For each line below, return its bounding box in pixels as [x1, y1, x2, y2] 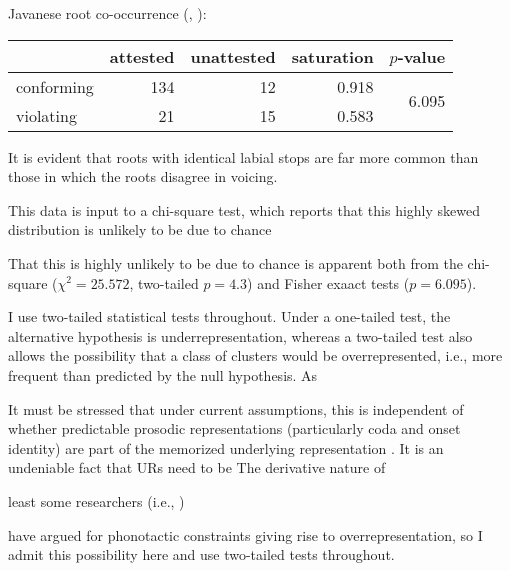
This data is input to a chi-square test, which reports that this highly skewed [8, 199, 480, 220]
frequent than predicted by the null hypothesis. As [8, 364, 318, 385]
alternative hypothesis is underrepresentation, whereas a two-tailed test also [8, 325, 473, 346]
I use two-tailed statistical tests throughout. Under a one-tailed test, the [8, 306, 451, 327]
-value [397, 44, 446, 68]
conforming [16, 74, 94, 98]
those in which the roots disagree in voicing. [8, 166, 278, 187]
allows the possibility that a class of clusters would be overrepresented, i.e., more [8, 345, 503, 366]
